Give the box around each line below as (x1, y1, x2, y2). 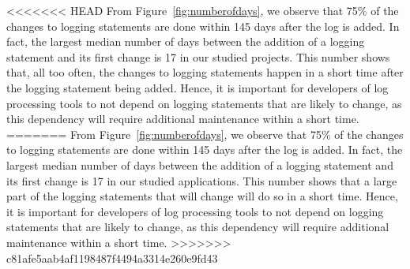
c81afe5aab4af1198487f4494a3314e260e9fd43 (6, 249, 218, 266)
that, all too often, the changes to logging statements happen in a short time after (6, 64, 404, 80)
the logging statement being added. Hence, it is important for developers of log (6, 79, 389, 95)
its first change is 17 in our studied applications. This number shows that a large (6, 172, 397, 189)
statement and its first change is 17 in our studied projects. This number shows (6, 48, 390, 65)
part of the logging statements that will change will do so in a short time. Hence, (6, 188, 398, 204)
